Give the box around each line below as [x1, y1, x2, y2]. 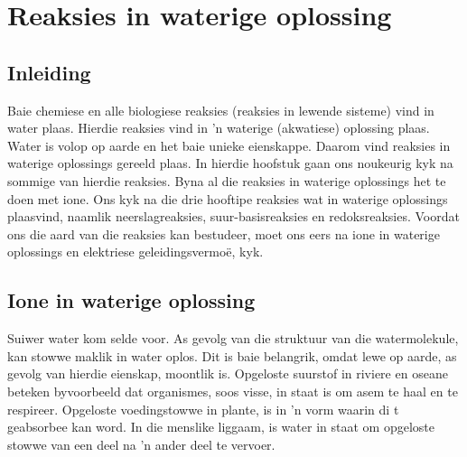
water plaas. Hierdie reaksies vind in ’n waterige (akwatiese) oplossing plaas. [7, 118, 430, 137]
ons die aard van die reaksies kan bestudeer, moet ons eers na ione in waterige [7, 224, 440, 243]
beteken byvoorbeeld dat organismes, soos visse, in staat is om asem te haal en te [7, 381, 458, 400]
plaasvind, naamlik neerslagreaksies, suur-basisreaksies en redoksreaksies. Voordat [7, 207, 460, 226]
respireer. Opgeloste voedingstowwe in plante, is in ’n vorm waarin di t [7, 399, 399, 418]
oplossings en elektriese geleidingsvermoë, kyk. [7, 242, 264, 261]
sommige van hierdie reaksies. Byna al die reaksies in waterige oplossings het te [7, 171, 446, 190]
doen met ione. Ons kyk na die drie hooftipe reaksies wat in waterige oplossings [7, 189, 448, 208]
